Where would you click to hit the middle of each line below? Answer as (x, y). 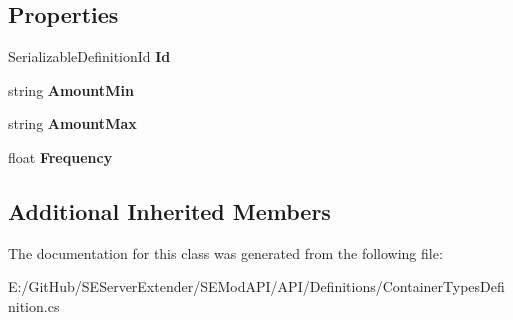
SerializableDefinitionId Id (89, 56)
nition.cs (34, 305)
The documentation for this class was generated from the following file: (225, 252)
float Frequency (60, 156)
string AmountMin (71, 89)
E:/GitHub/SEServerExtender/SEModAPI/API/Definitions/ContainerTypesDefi (256, 286)
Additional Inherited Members (169, 210)
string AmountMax (72, 123)
